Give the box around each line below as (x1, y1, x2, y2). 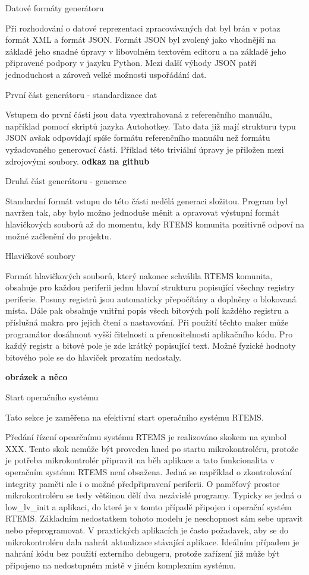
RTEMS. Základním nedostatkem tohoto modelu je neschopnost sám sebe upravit (5, 512, 303, 525)
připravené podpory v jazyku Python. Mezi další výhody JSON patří (5, 56, 257, 69)
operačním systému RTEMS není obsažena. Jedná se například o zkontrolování (5, 466, 292, 478)
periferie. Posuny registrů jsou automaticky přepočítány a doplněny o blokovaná (5, 292, 297, 305)
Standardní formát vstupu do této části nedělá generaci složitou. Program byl (5, 194, 288, 207)
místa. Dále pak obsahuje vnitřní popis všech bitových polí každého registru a (5, 304, 289, 317)
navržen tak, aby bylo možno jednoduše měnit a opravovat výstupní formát (5, 206, 280, 219)
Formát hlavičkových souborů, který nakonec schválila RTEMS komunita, (5, 269, 273, 282)
